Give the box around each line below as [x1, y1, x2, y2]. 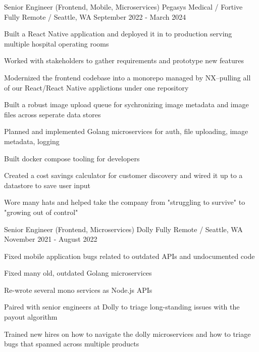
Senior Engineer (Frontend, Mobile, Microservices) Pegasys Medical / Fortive [4, 2, 243, 12]
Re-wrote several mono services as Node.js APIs [4, 284, 152, 295]
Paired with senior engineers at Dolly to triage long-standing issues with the [4, 301, 240, 312]
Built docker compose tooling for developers [4, 153, 140, 163]
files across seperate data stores [4, 109, 101, 119]
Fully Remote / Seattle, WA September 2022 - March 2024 [4, 11, 186, 22]
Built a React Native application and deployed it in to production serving [4, 28, 232, 39]
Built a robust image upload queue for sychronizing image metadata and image [4, 99, 249, 110]
